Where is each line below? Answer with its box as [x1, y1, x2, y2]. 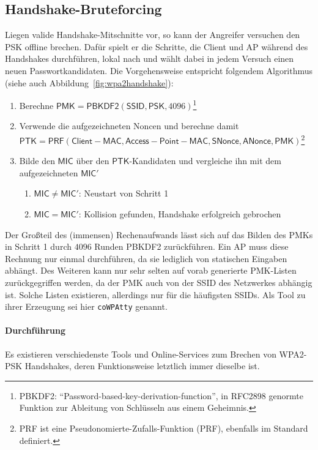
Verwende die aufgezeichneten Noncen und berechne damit [19, 119, 239, 132]
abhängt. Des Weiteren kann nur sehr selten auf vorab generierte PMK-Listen [5, 264, 297, 277]
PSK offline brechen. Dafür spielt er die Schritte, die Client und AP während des [5, 40, 308, 53]
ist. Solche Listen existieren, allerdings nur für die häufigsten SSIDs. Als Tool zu [5, 288, 306, 301]
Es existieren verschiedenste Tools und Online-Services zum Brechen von [5, 347, 276, 360]
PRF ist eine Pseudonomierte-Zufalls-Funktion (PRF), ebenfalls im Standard [19, 422, 308, 435]
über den [76, 154, 109, 167]
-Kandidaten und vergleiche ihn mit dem [129, 154, 281, 167]
